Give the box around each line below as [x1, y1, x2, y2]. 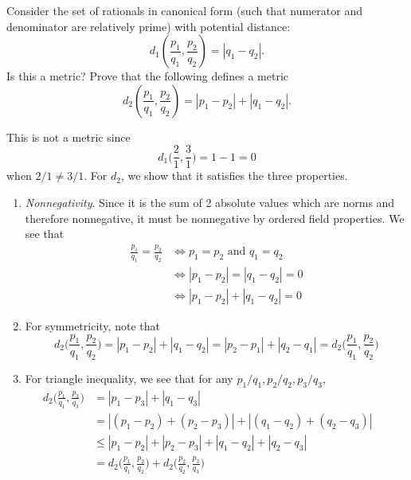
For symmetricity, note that [25, 317, 160, 334]
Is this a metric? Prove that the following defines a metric [6, 68, 289, 84]
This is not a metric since [6, 128, 131, 145]
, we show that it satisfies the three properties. [120, 167, 348, 184]
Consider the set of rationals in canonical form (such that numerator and [6, 2, 362, 18]
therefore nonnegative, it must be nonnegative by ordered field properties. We [25, 209, 405, 226]
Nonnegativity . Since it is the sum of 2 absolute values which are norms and [25, 194, 395, 211]
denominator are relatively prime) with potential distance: [6, 18, 291, 34]
